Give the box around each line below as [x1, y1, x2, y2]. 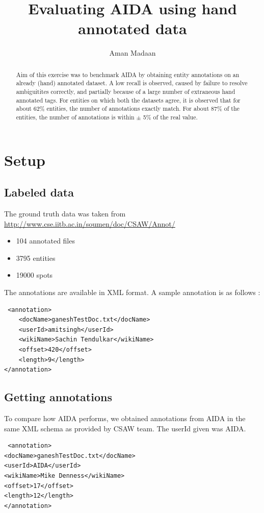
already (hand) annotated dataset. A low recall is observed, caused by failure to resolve [16, 79, 248, 87]
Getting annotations [4, 389, 112, 405]
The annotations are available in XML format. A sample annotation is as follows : [4, 287, 260, 297]
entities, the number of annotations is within [16, 112, 135, 121]
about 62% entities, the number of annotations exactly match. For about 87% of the [16, 104, 240, 113]
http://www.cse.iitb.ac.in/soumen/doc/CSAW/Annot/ [4, 218, 175, 229]
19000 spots [16, 270, 53, 280]
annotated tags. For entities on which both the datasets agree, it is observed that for [16, 95, 241, 104]
